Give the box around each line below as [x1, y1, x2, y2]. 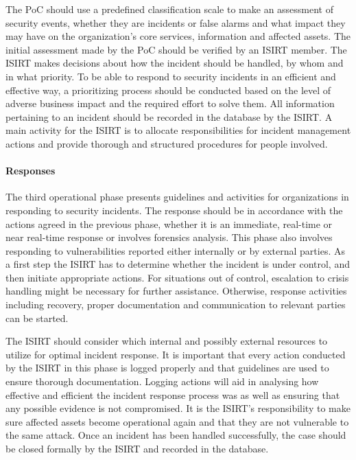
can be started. [5, 310, 69, 325]
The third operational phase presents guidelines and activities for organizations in [5, 189, 349, 204]
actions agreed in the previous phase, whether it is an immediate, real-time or [5, 216, 333, 231]
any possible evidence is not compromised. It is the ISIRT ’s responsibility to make [5, 401, 351, 415]
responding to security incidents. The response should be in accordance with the [5, 203, 343, 217]
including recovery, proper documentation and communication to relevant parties [5, 297, 346, 312]
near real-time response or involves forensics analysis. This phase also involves [5, 230, 333, 244]
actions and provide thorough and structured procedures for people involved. [5, 136, 328, 150]
